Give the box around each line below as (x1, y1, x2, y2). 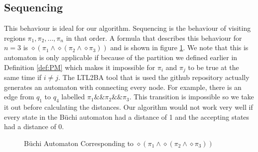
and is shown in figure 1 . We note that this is (110, 42, 249, 53)
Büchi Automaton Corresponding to (24, 138, 134, 148)
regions (4, 32, 25, 43)
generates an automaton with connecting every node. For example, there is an (4, 81, 242, 92)
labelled (61, 91, 85, 102)
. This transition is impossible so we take (129, 91, 254, 102)
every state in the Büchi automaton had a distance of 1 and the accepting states (4, 111, 250, 122)
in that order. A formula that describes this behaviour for (66, 32, 242, 43)
